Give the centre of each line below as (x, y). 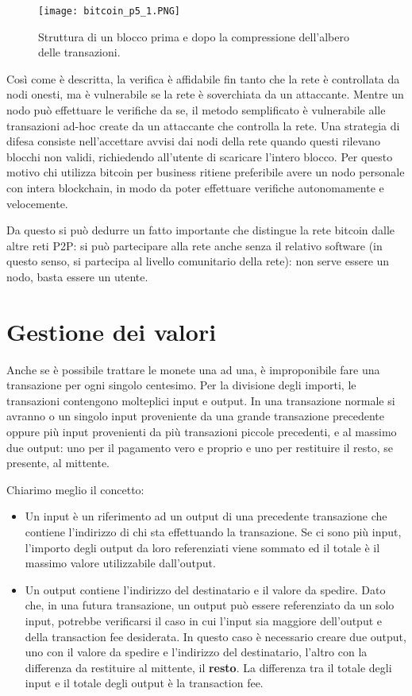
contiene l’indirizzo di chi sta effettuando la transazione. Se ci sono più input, (213, 532)
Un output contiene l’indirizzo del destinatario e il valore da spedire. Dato (205, 589)
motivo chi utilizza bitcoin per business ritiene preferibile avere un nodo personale (206, 172)
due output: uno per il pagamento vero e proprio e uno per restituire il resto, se (200, 447)
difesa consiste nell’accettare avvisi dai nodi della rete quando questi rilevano (194, 141)
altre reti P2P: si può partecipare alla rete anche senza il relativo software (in (194, 245)
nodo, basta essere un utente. (77, 276)
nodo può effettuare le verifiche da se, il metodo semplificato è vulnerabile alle (196, 110)
